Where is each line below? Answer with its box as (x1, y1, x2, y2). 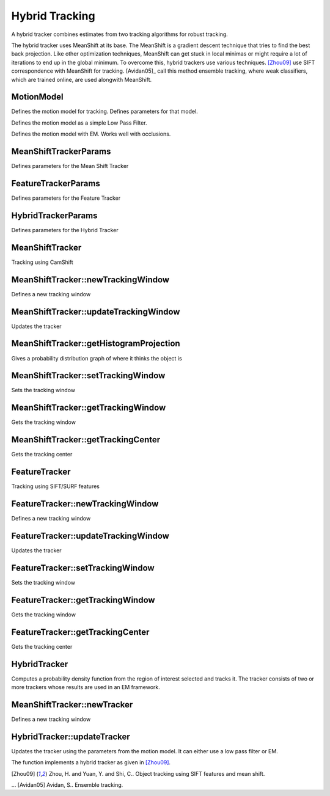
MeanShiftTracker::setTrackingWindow (11, 370, 166, 381)
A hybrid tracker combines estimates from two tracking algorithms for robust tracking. (11, 31, 229, 38)
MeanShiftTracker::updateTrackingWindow (11, 306, 180, 317)
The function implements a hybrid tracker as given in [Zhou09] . (11, 759, 171, 766)
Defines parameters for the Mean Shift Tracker (11, 162, 129, 170)
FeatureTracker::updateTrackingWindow (11, 530, 169, 541)
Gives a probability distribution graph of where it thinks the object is (11, 354, 183, 362)
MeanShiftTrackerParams (11, 147, 111, 156)
